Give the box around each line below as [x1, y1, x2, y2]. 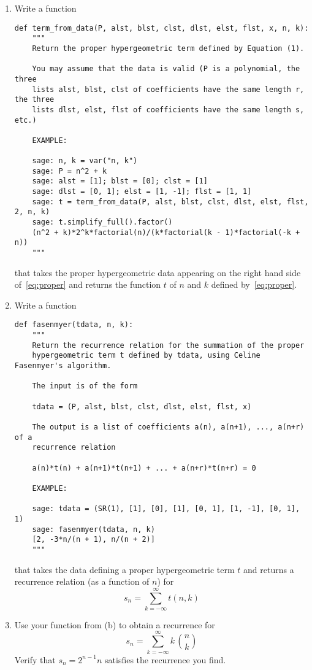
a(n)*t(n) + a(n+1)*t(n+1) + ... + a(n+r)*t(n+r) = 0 [32, 463, 256, 472]
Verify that [14, 653, 56, 666]
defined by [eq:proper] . [211, 278, 297, 291]
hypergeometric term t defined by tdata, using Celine [32, 351, 261, 360]
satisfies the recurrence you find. [105, 653, 226, 666]
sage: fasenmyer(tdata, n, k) [32, 525, 155, 534]
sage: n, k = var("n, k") [32, 156, 138, 166]
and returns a [243, 563, 294, 576]
